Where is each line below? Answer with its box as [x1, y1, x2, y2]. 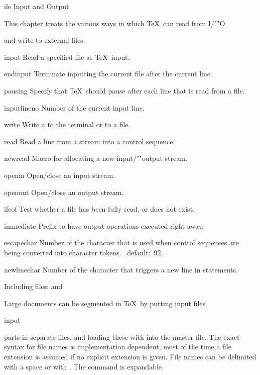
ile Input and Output [4, 1, 69, 11]
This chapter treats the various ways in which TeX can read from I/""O [4, 18, 225, 28]
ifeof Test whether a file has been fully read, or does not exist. [4, 204, 195, 214]
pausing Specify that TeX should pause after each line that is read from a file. [4, 85, 245, 96]
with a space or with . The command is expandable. [4, 361, 164, 371]
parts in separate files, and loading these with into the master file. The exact [4, 331, 240, 342]
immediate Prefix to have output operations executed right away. [4, 220, 204, 231]
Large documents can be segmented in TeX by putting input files [4, 298, 206, 308]
